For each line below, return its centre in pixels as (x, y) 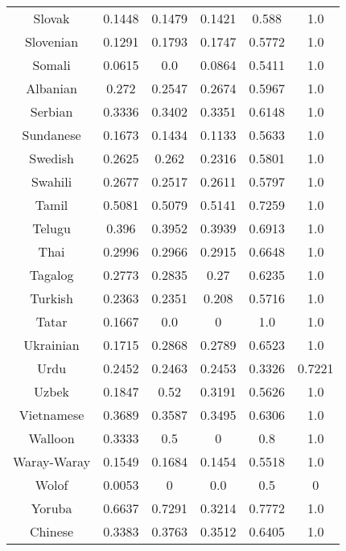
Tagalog (51, 275)
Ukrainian (51, 345)
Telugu (51, 228)
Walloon (51, 438)
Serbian (51, 111)
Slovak (51, 18)
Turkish (51, 298)
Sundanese (51, 135)
